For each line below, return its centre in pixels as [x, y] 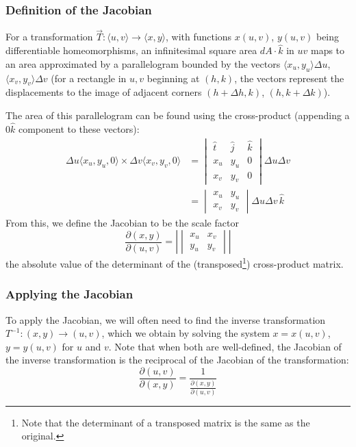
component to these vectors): [79, 128]
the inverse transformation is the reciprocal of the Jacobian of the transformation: [177, 360]
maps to [328, 50]
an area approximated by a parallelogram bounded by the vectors [143, 63]
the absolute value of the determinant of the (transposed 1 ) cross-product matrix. [175, 263]
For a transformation [49, 37]
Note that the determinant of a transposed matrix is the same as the [166, 422]
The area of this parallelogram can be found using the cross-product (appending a [178, 115]
